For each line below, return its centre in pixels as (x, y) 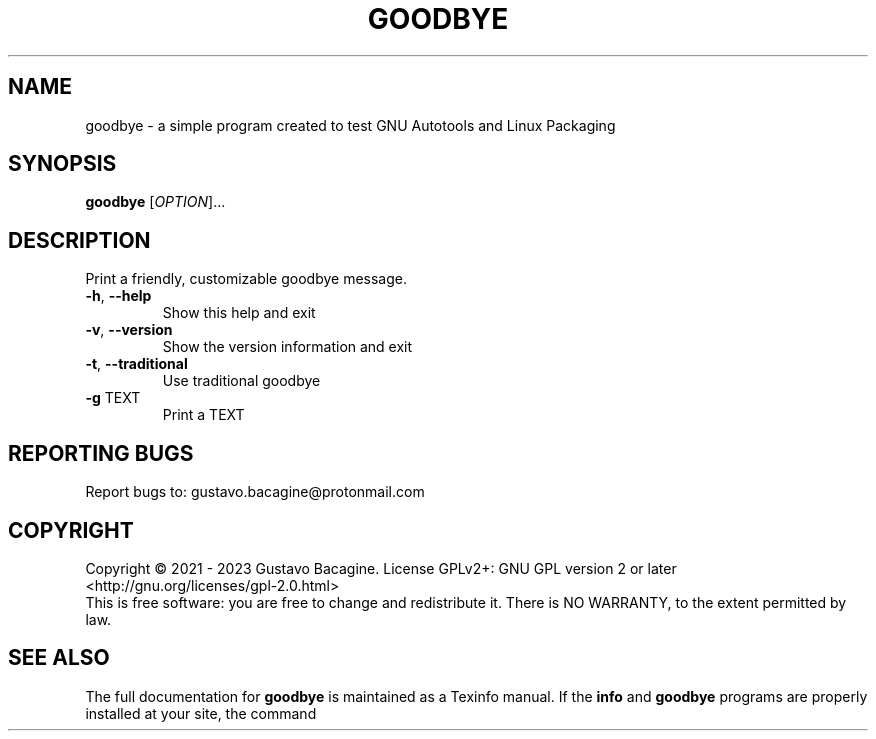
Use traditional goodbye (241, 381)
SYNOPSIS (62, 164)
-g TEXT (113, 398)
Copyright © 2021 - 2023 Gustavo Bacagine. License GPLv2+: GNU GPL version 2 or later (381, 568)
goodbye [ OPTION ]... (155, 202)
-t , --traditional (136, 364)
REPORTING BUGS (101, 453)
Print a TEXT (203, 415)
